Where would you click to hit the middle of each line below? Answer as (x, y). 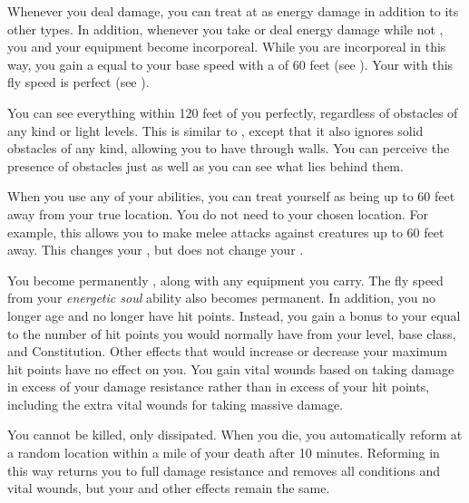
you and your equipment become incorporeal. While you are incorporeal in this (227, 47)
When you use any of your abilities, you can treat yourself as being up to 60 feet (231, 196)
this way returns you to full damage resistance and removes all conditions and (224, 470)
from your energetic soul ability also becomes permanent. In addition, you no (221, 298)
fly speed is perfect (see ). (78, 82)
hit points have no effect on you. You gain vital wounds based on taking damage (231, 368)
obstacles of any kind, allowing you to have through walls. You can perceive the (229, 148)
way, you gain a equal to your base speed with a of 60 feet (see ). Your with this (230, 64)
